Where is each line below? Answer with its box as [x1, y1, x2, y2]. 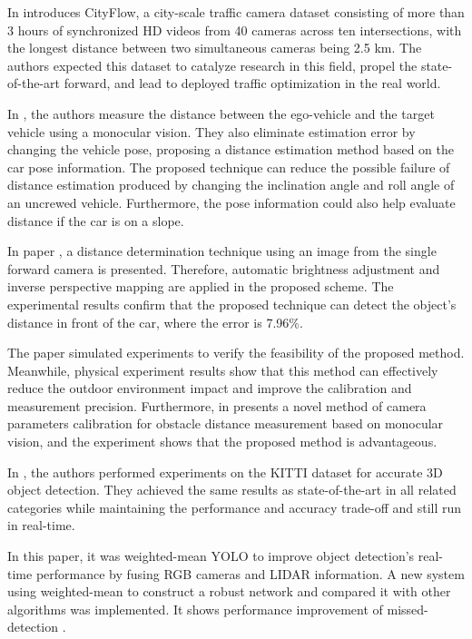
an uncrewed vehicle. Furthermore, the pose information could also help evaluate [7, 192, 456, 211]
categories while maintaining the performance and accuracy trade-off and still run [7, 497, 462, 516]
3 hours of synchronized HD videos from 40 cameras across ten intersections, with [7, 20, 462, 39]
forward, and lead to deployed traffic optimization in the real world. [64, 74, 441, 93]
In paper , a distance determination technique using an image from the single [7, 241, 437, 261]
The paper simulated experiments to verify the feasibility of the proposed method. [7, 343, 465, 362]
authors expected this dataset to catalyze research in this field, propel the [7, 55, 418, 74]
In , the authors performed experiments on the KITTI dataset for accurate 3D [7, 462, 443, 481]
